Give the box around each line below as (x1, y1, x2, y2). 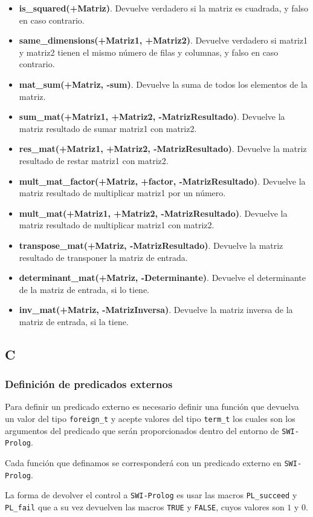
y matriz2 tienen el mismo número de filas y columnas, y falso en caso (19, 45, 279, 58)
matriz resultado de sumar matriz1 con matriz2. (19, 122, 197, 134)
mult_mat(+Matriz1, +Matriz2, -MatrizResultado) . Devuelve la (19, 206, 288, 219)
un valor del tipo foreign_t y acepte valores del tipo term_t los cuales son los (5, 412, 295, 425)
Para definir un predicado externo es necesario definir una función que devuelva (5, 400, 299, 413)
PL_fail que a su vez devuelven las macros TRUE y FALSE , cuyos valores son (5, 501, 285, 513)
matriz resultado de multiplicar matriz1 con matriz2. (19, 219, 215, 231)
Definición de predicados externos (5, 377, 173, 392)
